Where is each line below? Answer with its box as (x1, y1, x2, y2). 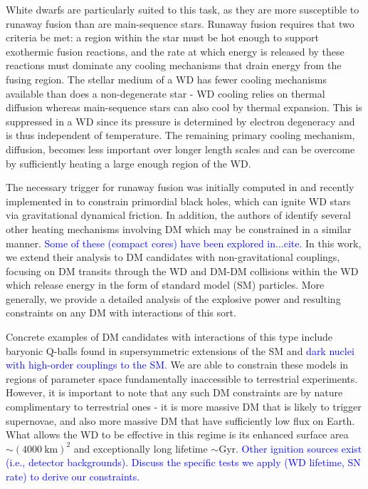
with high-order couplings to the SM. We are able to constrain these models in (6, 357, 349, 372)
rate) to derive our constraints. (6, 469, 140, 483)
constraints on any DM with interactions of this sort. (6, 305, 236, 320)
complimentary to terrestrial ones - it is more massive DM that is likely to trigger (6, 399, 362, 414)
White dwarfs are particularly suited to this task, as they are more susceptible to (6, 2, 359, 16)
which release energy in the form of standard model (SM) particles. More (6, 277, 325, 292)
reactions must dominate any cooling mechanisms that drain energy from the (6, 58, 342, 73)
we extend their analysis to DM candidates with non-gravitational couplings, (6, 249, 340, 264)
